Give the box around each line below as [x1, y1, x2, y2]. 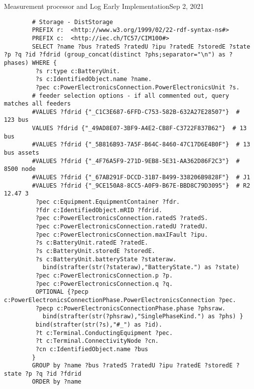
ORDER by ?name [32, 378, 82, 386]
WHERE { [32, 59, 57, 66]
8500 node [4, 166, 36, 173]
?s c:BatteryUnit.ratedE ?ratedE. [35, 239, 148, 247]
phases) [4, 59, 29, 66]
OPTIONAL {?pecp [35, 288, 88, 296]
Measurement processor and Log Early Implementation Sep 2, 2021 [4, 1, 204, 11]
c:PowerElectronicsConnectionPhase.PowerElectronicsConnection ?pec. [4, 296, 236, 304]
